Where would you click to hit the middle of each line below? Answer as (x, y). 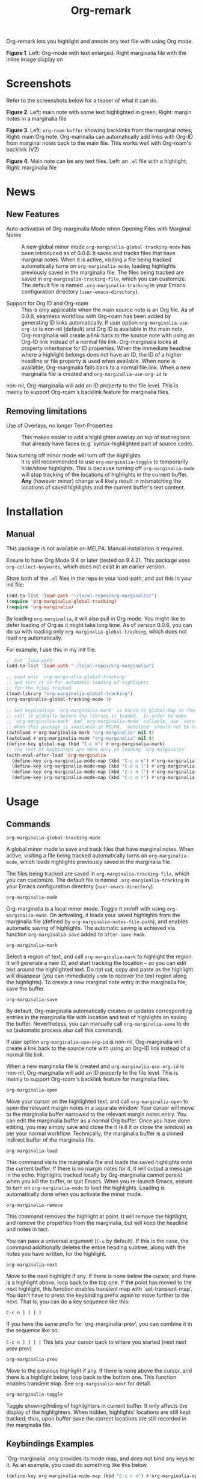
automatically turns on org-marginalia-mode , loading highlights (99, 266)
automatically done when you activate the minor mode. (74, 1194)
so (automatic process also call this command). (65, 1030)
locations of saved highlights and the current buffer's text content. (103, 487)
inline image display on (35, 59)
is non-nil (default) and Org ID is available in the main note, (112, 329)
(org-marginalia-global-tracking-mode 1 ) (59, 699)
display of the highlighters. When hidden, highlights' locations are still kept (98, 1412)
